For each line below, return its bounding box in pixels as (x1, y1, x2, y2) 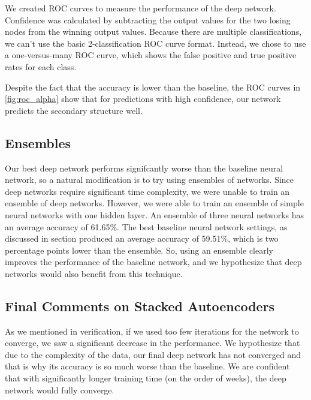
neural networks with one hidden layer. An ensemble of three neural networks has (5, 208, 304, 221)
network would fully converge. (5, 383, 114, 396)
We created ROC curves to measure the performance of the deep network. (5, 2, 276, 14)
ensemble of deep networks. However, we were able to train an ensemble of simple (5, 197, 304, 209)
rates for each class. (5, 60, 77, 73)
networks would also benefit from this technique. (5, 267, 183, 279)
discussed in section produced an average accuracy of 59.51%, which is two (5, 232, 279, 245)
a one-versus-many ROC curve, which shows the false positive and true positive (5, 49, 297, 61)
